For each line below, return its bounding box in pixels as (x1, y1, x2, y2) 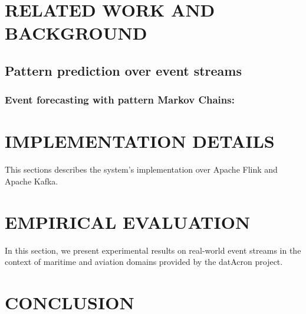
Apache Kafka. (5, 174, 58, 187)
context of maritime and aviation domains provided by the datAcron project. (5, 255, 283, 268)
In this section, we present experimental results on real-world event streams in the (5, 244, 301, 256)
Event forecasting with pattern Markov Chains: (5, 92, 235, 107)
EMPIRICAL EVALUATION (5, 209, 251, 234)
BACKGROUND (5, 21, 147, 45)
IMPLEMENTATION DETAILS (5, 129, 275, 153)
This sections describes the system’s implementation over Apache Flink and (5, 163, 278, 176)
